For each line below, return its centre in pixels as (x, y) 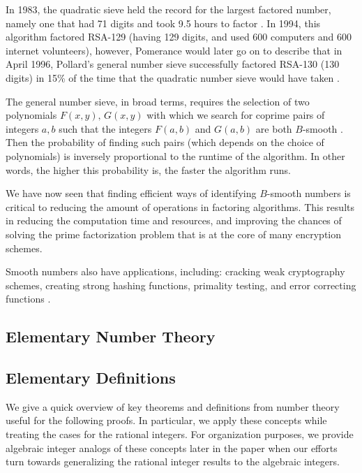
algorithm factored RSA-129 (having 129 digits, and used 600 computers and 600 (179, 37)
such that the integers (105, 128)
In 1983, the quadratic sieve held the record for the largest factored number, (168, 9)
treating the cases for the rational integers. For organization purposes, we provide (180, 434)
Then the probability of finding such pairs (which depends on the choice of (165, 142)
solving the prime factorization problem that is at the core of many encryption (174, 234)
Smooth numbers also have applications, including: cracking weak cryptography (175, 271)
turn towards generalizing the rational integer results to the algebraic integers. (173, 461)
